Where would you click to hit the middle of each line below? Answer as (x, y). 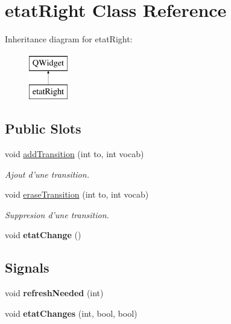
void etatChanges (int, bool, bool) (71, 313)
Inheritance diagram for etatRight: (69, 39)
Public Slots (43, 128)
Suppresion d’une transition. (57, 214)
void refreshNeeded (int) (54, 293)
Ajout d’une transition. (47, 174)
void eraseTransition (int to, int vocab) (77, 194)
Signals (27, 267)
